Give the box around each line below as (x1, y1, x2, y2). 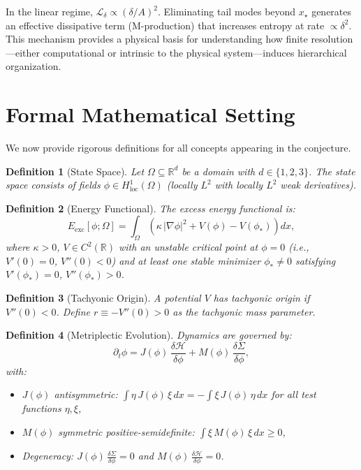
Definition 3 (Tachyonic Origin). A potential (6, 291, 201, 305)
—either (6, 45, 40, 59)
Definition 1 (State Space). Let (6, 163, 145, 178)
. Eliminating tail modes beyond (158, 4, 296, 18)
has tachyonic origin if (213, 291, 310, 305)
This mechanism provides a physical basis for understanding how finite (6, 31, 308, 46)
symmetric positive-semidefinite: (58, 425, 195, 439)
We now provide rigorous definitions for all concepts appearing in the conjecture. (6, 140, 351, 155)
